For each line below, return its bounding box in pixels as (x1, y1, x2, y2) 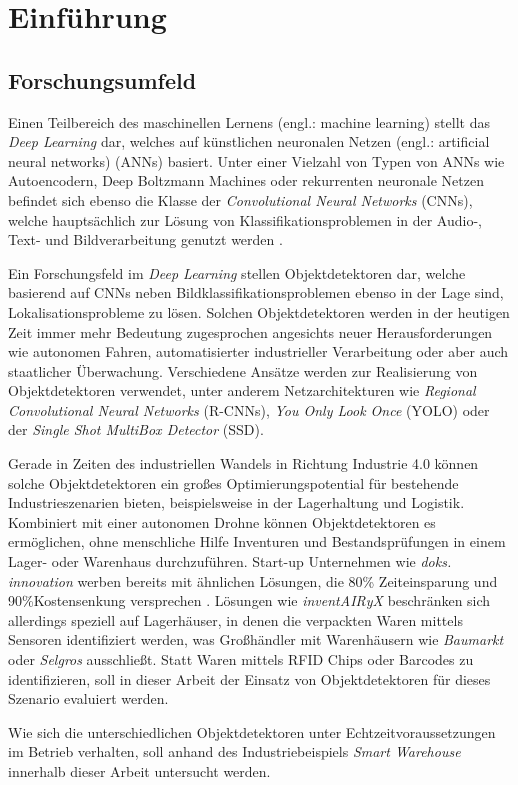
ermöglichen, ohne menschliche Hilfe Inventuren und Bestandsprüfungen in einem (8, 531, 506, 552)
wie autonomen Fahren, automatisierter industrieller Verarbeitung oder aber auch (8, 341, 509, 362)
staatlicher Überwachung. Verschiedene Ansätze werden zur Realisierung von (8, 360, 478, 381)
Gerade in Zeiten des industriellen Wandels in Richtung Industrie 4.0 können (8, 453, 479, 474)
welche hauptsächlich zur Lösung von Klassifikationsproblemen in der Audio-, (8, 209, 482, 230)
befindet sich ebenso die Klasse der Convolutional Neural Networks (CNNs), (8, 189, 473, 210)
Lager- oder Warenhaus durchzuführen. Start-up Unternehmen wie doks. (8, 551, 452, 572)
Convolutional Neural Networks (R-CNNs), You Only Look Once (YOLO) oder (8, 399, 490, 420)
